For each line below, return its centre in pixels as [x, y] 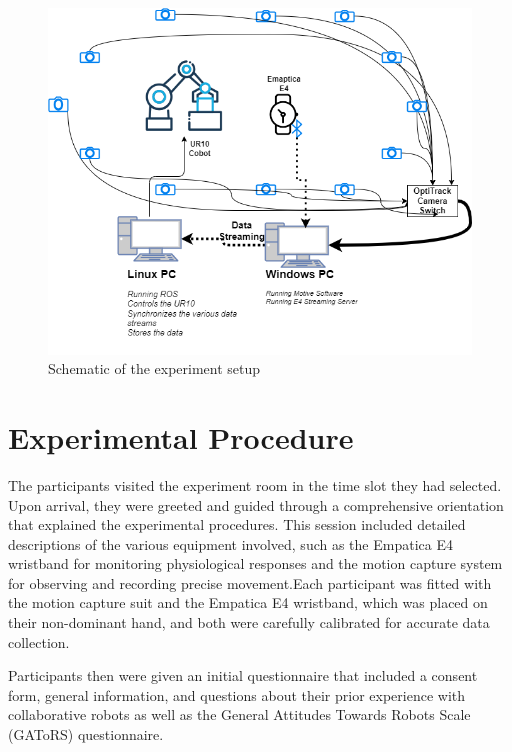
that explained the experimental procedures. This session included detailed [237, 524]
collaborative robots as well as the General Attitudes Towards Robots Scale [239, 714]
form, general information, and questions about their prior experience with [237, 694]
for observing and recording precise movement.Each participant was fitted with [250, 582]
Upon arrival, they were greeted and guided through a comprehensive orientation [256, 504]
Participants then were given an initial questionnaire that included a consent [243, 675]
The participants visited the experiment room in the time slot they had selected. [255, 484]
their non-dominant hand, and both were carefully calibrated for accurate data [249, 622]
